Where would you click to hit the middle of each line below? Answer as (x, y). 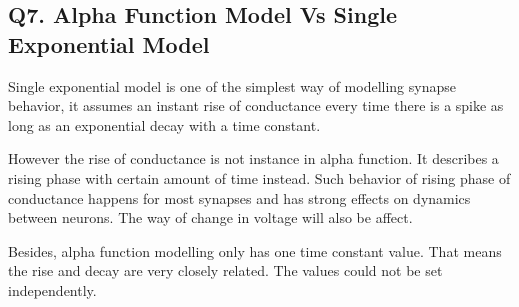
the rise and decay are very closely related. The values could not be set (225, 270)
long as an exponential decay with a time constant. (164, 124)
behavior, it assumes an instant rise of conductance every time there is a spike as (256, 105)
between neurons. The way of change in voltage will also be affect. (210, 217)
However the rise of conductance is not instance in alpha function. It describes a (253, 158)
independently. (52, 289)
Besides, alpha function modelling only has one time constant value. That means (255, 250)
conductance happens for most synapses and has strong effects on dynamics (239, 197)
